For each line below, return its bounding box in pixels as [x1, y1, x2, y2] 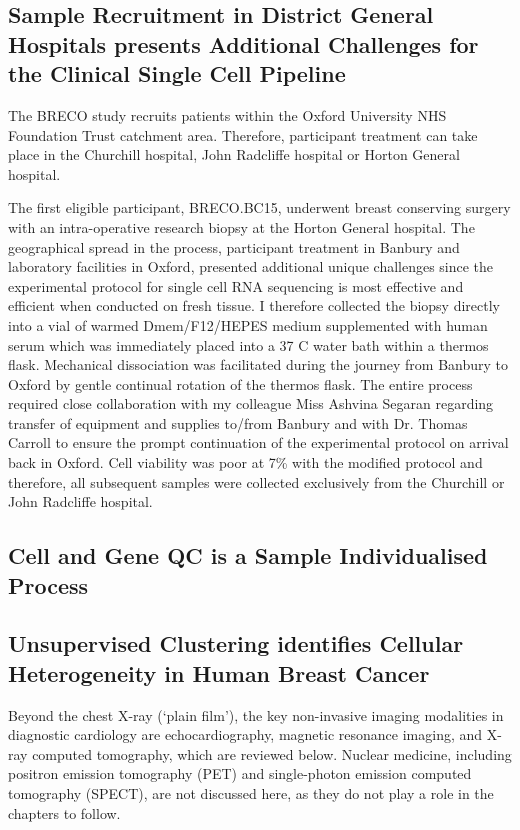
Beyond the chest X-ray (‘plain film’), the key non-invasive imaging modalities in [8, 704, 504, 725]
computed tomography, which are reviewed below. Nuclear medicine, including [32, 743, 512, 764]
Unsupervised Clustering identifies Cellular [8, 628, 464, 659]
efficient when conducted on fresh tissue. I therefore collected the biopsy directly [8, 295, 500, 316]
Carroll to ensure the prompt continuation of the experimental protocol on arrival [8, 432, 509, 453]
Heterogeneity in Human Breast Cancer [8, 657, 430, 688]
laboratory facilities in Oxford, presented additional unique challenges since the [8, 256, 494, 277]
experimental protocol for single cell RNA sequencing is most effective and [8, 275, 464, 296]
